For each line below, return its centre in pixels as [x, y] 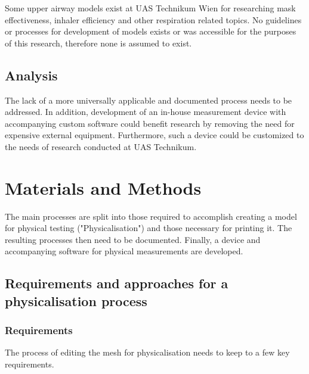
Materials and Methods [103, 187]
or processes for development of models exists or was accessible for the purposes [151, 31]
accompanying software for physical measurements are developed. [124, 251]
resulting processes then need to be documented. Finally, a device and [133, 239]
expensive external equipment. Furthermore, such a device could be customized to [154, 135]
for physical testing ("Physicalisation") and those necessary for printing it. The [149, 228]
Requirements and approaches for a [117, 283]
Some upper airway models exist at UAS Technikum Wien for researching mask [150, 8]
